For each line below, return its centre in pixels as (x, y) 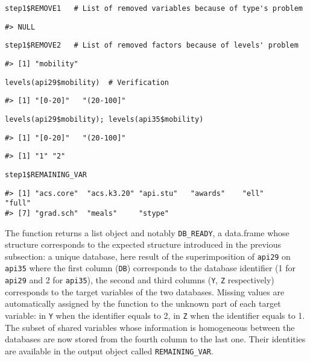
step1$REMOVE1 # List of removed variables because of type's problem (154, 8)
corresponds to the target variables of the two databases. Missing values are (145, 291)
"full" (18, 203)
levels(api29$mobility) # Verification (87, 82)
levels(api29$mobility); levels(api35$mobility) (104, 119)
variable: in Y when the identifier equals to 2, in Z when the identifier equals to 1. (155, 315)
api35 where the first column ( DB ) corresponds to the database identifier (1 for (150, 268)
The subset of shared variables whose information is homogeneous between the (150, 327)
